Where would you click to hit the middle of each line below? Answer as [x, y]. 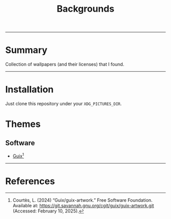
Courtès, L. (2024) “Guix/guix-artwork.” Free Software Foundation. [82, 200]
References [30, 181]
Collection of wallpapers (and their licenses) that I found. [65, 65]
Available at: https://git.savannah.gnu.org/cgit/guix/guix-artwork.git [83, 205]
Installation [30, 90]
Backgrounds [85, 9]
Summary [26, 50]
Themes [23, 124]
